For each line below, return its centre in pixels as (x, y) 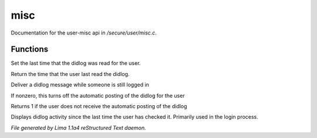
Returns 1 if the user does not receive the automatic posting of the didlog (99, 106)
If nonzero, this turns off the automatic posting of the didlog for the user (98, 95)
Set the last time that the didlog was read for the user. (76, 63)
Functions (30, 49)
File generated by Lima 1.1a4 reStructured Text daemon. (78, 127)
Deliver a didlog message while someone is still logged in (80, 85)
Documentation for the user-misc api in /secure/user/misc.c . (84, 33)
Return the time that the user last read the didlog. (70, 74)
